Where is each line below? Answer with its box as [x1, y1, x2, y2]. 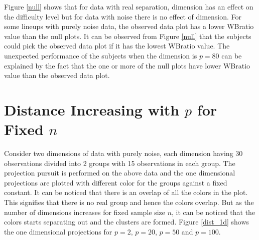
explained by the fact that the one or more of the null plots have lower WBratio [4, 60, 250, 70]
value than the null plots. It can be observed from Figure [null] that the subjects [4, 30, 251, 41]
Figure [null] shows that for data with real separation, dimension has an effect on [4, 1, 253, 11]
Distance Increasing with [4, 99, 180, 119]
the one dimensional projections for [4, 226, 112, 236]
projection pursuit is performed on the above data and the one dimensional [4, 167, 235, 178]
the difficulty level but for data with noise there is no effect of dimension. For [4, 11, 242, 21]
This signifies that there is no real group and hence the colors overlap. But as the [4, 197, 254, 207]
